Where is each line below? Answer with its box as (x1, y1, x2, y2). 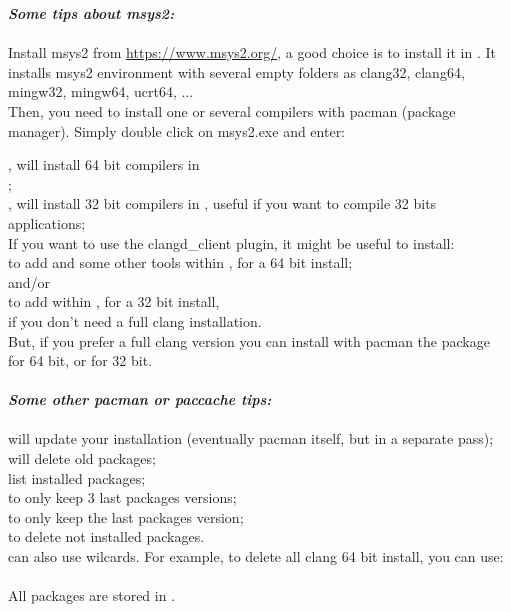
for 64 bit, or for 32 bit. (8, 350, 153, 371)
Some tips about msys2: (8, 3, 175, 23)
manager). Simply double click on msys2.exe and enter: (8, 120, 346, 141)
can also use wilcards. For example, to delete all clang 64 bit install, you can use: (8, 546, 504, 567)
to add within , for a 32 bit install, (8, 291, 220, 312)
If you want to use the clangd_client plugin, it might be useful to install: (8, 232, 455, 253)
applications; (8, 212, 86, 233)
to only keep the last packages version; (8, 506, 244, 527)
